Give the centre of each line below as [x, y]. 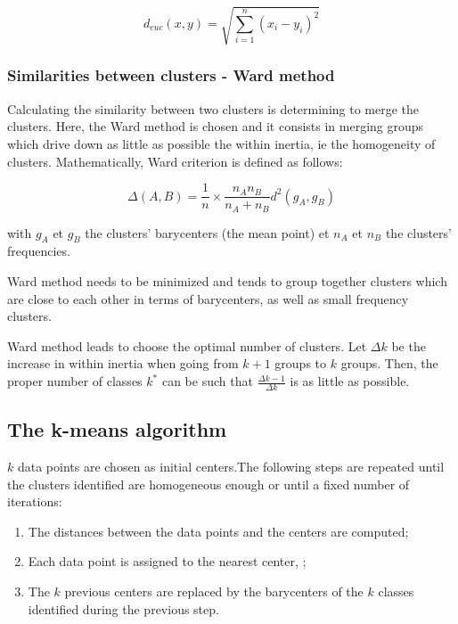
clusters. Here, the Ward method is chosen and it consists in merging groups [216, 126]
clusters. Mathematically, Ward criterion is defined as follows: [175, 161]
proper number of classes [75, 381]
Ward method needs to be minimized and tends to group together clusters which [227, 281]
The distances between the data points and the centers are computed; [218, 531]
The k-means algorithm [117, 429]
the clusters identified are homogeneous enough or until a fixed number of [209, 484]
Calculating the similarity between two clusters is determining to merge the [213, 108]
